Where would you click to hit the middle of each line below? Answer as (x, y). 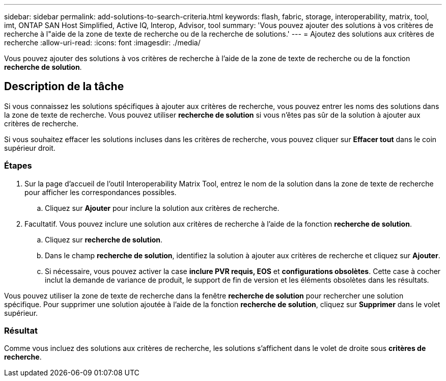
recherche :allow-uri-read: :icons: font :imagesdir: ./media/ (102, 43)
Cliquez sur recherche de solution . (104, 239)
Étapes (18, 166)
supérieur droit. (30, 148)
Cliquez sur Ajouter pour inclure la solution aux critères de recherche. (162, 208)
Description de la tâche (64, 87)
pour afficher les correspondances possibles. (101, 192)
